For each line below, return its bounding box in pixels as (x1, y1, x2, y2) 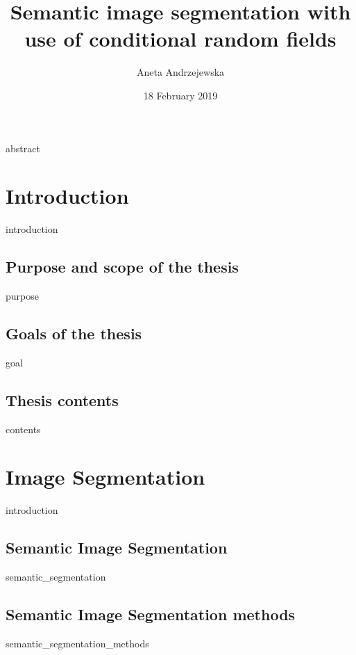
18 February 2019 (143, 88, 218, 102)
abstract (6, 140, 40, 155)
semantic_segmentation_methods (6, 636, 149, 650)
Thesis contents (6, 389, 119, 410)
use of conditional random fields (24, 24, 337, 53)
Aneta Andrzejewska (136, 65, 225, 79)
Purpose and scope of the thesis (6, 256, 239, 277)
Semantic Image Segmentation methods (6, 604, 296, 625)
